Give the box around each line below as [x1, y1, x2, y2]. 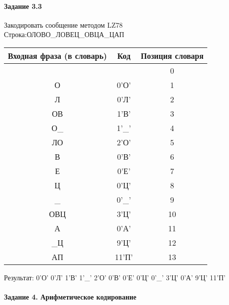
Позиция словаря [141, 49, 204, 61]
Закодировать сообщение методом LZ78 [4, 19, 123, 30]
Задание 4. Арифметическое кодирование [4, 292, 137, 302]
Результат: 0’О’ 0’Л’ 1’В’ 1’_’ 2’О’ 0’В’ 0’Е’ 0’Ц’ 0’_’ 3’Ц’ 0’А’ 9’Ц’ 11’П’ [4, 272, 226, 282]
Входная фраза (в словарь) [8, 49, 107, 61]
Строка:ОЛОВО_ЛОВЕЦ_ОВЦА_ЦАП [4, 29, 124, 40]
